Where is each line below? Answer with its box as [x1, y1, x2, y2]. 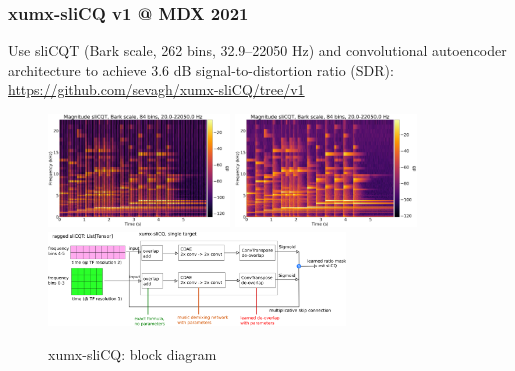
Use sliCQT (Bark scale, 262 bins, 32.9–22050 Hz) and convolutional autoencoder [8, 40, 507, 61]
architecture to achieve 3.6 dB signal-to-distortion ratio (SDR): [8, 59, 394, 80]
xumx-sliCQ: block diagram [48, 344, 217, 365]
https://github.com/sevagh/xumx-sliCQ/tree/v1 [8, 79, 305, 100]
